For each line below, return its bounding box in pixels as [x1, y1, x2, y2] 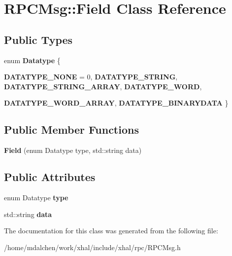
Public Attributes [4, 169, 96, 184]
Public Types [4, 32, 73, 47]
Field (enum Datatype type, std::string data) [4, 145, 142, 155]
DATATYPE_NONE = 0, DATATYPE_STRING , [4, 72, 178, 82]
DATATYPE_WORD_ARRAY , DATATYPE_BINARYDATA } [4, 98, 229, 108]
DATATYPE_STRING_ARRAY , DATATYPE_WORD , [4, 81, 202, 91]
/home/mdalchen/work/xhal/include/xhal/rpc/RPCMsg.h [4, 242, 181, 252]
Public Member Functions [4, 122, 139, 137]
